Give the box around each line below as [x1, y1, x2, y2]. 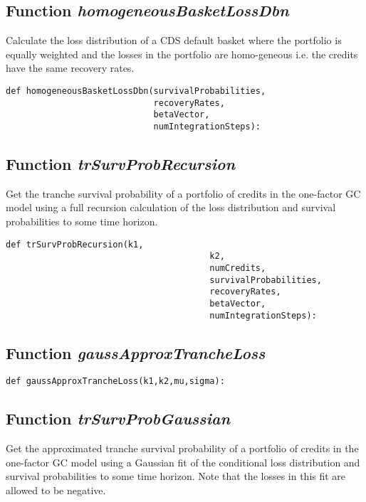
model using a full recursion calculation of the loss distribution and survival [6, 200, 336, 215]
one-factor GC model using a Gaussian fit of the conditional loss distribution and [6, 454, 360, 469]
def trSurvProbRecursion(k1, [6, 239, 144, 250]
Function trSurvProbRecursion [6, 153, 236, 174]
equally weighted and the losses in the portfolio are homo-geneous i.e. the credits [6, 46, 358, 61]
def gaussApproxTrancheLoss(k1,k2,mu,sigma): [6, 376, 225, 387]
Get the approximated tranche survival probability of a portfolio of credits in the [6, 441, 359, 456]
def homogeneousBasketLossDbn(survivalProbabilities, [6, 85, 266, 96]
